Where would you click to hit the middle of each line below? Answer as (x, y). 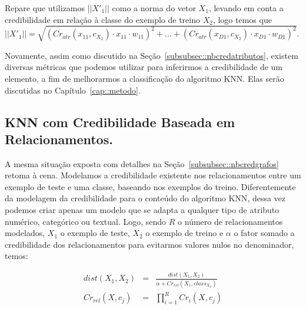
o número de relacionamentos (230, 221)
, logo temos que (242, 19)
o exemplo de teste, (95, 233)
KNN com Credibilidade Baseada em (120, 122)
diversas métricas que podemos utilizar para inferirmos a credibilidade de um (144, 67)
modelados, (25, 233)
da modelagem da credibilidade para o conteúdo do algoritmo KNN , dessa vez (145, 198)
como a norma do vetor (154, 8)
